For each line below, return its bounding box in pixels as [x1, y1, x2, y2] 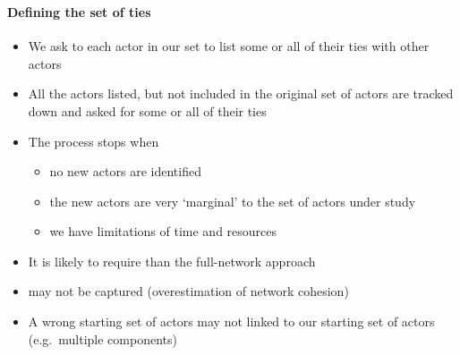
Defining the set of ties [7, 2, 151, 21]
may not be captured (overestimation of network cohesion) [28, 282, 349, 300]
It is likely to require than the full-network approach [28, 251, 316, 270]
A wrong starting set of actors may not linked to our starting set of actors [28, 312, 435, 331]
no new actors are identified [49, 162, 201, 181]
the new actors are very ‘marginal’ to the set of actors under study [49, 191, 416, 210]
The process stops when [28, 131, 159, 150]
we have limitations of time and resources [49, 222, 277, 241]
